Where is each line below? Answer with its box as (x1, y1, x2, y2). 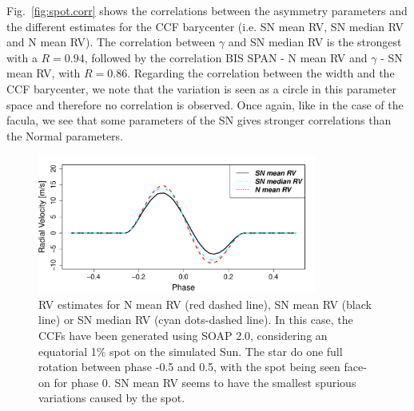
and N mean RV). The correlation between (6, 34, 216, 50)
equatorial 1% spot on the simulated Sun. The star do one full (38, 342, 343, 359)
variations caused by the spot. (38, 389, 185, 406)
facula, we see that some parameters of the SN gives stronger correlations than (6, 112, 392, 128)
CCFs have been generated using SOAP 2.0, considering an (38, 326, 328, 343)
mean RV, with (6, 65, 81, 81)
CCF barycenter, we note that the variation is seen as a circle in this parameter (6, 80, 396, 97)
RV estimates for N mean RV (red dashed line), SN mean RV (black (38, 295, 372, 312)
